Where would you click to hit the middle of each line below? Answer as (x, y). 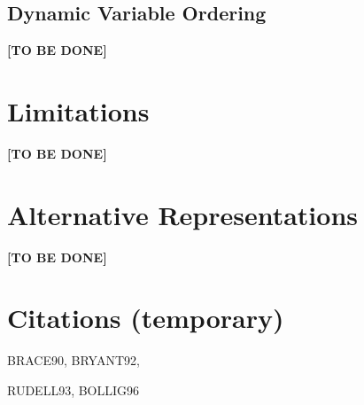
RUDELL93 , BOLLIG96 (74, 389)
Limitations (78, 110)
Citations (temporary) (146, 318)
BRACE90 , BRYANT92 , (74, 360)
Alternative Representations (183, 214)
